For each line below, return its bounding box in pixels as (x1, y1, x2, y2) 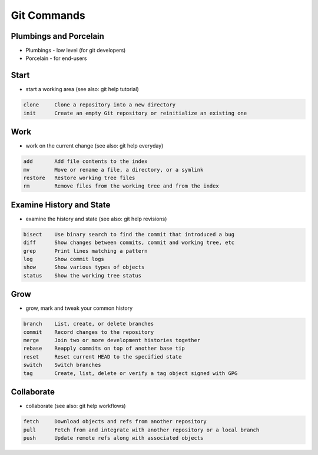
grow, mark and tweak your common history (25, 305, 133, 312)
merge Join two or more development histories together (23, 337, 201, 344)
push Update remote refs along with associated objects (23, 434, 204, 441)
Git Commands (11, 9, 85, 22)
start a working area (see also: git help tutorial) (25, 86, 140, 93)
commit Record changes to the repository (23, 329, 154, 335)
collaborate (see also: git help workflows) (25, 403, 126, 410)
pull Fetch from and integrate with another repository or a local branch (23, 426, 260, 433)
